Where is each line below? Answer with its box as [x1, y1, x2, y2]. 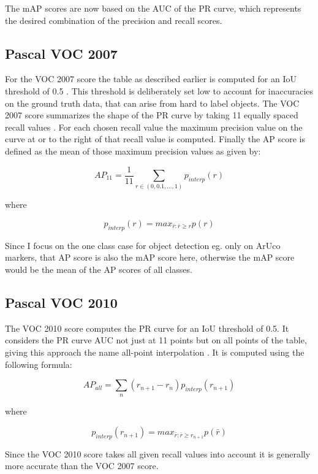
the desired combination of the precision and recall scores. [5, 13, 222, 26]
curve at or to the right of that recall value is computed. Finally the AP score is [5, 132, 306, 145]
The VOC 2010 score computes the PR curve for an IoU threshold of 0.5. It [5, 321, 289, 334]
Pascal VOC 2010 [5, 292, 118, 312]
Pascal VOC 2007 [5, 44, 118, 63]
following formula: [5, 357, 72, 370]
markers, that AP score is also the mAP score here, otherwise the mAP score [5, 251, 295, 264]
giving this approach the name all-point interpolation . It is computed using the [5, 345, 305, 358]
